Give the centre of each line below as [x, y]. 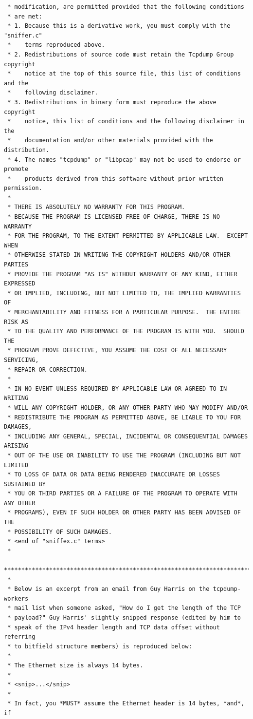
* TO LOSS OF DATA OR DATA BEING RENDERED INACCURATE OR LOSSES [114, 475]
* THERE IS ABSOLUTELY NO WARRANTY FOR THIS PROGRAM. [96, 207]
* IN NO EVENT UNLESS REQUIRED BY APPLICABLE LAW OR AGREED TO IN [117, 388]
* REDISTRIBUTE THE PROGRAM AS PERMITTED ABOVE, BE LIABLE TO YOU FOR [124, 417]
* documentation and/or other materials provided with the [110, 141]
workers [16, 598]
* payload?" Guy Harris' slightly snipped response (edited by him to [124, 618]
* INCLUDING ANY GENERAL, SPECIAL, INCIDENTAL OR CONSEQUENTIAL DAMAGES [128, 436]
